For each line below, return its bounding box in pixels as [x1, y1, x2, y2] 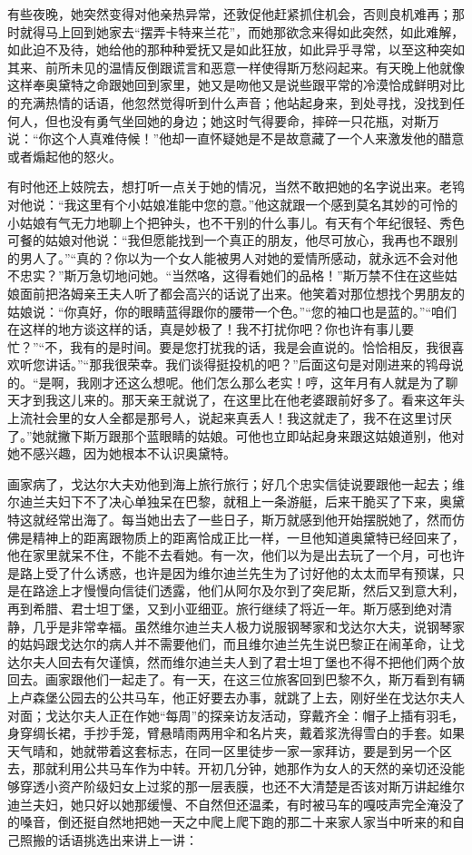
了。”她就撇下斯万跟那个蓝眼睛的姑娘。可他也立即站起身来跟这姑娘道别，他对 [7, 426, 465, 445]
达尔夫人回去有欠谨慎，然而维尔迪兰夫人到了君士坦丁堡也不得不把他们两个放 [7, 652, 465, 671]
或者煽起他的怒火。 [7, 146, 122, 165]
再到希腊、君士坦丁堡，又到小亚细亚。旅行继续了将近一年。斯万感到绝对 [7, 599, 439, 617]
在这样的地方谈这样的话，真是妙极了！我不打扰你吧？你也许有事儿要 [7, 319, 414, 339]
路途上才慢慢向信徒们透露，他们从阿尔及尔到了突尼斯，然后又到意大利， [32, 581, 465, 600]
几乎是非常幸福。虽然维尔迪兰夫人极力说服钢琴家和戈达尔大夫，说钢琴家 [32, 616, 465, 635]
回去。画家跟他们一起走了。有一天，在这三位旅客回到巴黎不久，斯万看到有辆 [7, 670, 465, 689]
